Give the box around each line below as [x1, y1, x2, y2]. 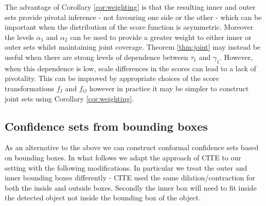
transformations [5, 83, 55, 93]
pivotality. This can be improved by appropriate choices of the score [5, 73, 219, 84]
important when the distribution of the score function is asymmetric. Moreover [5, 22, 254, 32]
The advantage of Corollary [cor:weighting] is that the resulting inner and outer [5, 2, 256, 12]
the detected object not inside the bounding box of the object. [5, 192, 201, 203]
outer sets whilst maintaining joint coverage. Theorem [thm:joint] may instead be [5, 42, 261, 52]
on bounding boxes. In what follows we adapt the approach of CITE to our [5, 152, 241, 162]
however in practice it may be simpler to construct [89, 83, 249, 93]
